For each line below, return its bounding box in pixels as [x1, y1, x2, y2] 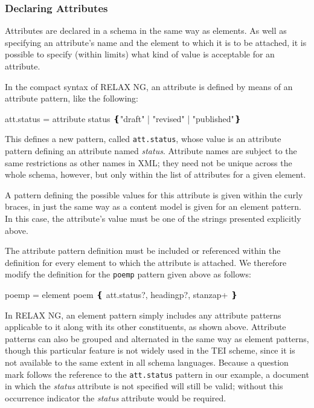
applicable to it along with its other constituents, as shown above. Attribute [5, 320, 286, 333]
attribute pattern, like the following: [5, 92, 139, 105]
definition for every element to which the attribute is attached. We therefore [5, 256, 287, 268]
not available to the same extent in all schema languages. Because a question [5, 356, 289, 368]
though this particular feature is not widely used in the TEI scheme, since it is [5, 344, 295, 357]
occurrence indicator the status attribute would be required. [5, 391, 226, 404]
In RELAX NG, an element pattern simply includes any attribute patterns [5, 308, 281, 321]
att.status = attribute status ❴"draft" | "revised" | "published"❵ [5, 112, 242, 125]
